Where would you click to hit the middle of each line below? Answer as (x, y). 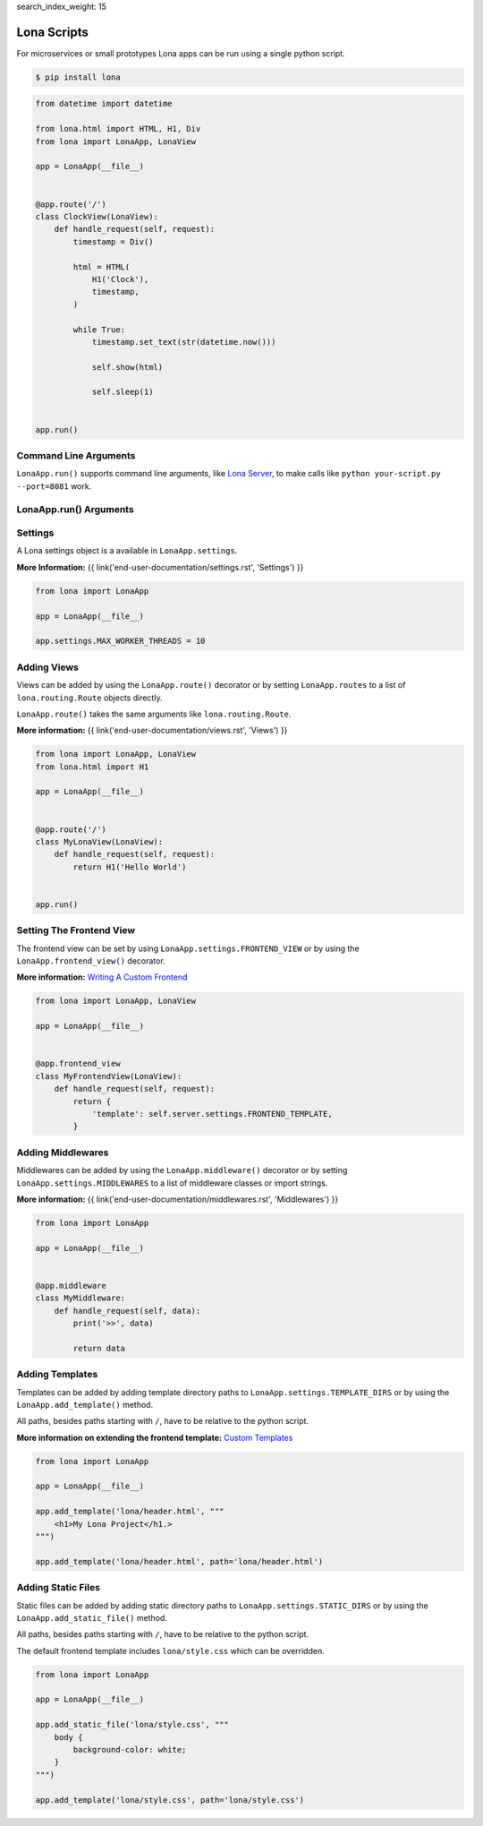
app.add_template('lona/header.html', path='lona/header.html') (179, 1561)
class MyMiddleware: (80, 1298)
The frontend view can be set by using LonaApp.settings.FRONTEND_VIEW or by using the (188, 948)
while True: (99, 330)
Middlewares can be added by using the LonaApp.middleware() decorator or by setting (182, 1170)
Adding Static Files (58, 1588)
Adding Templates (57, 1375)
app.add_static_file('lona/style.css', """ (132, 1725)
